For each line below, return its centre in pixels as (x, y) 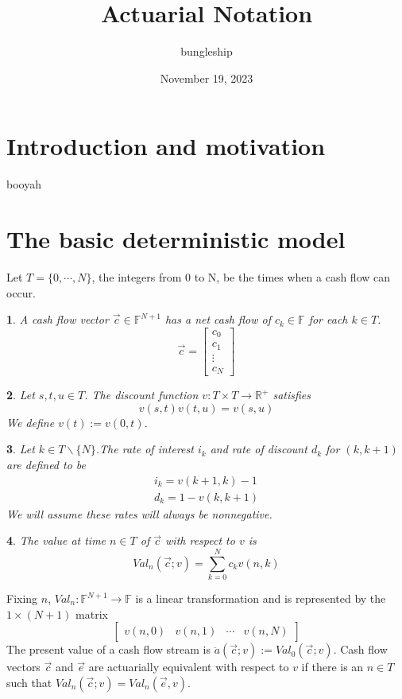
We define (31, 422)
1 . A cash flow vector (58, 319)
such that (29, 682)
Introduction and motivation (166, 146)
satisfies (292, 395)
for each (328, 319)
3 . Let (21, 449)
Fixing (22, 598)
